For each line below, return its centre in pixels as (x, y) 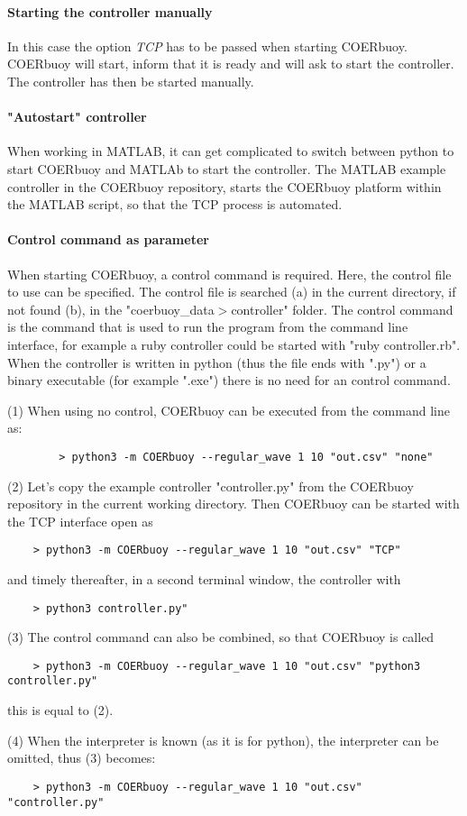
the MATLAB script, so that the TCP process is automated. (175, 204)
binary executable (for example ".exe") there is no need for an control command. (229, 380)
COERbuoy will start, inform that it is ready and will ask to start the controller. (231, 64)
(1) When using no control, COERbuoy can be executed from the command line (229, 410)
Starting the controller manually (110, 11)
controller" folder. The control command (342, 309)
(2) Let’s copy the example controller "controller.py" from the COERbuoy (211, 486)
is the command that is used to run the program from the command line (208, 327)
